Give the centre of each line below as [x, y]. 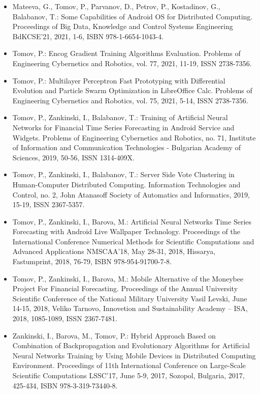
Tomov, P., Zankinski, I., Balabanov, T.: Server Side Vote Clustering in [123, 174]
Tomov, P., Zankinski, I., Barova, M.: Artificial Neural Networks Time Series [132, 221]
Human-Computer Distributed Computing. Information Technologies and [126, 184]
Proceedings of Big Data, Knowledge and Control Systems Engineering [123, 26]
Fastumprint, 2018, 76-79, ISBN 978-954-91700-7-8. [92, 261]
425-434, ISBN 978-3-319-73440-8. [65, 385]
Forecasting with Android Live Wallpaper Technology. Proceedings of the [126, 231]
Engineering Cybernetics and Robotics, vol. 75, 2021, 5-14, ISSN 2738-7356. [130, 100]
